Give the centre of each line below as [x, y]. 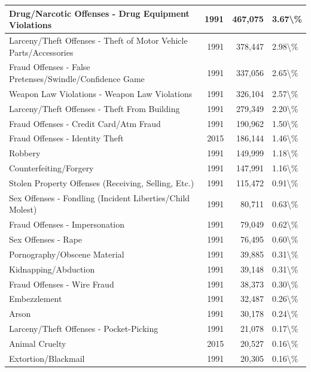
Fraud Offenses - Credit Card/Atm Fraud [85, 123]
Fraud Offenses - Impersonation [67, 224]
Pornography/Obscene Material [67, 254]
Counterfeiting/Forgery [51, 168]
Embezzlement [36, 299]
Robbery [25, 153]
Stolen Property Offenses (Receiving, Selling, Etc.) [102, 182]
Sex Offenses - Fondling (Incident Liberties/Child [100, 197]
